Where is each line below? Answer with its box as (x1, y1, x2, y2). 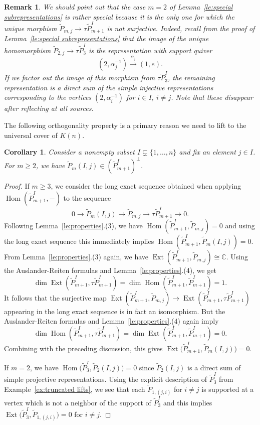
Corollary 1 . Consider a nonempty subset (4, 147, 135, 157)
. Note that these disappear (171, 92, 253, 102)
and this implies (163, 397, 212, 407)
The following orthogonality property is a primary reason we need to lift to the (4, 120, 246, 130)
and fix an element (179, 147, 236, 157)
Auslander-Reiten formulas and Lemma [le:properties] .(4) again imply (4, 316, 219, 326)
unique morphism (4, 23, 57, 33)
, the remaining (168, 72, 215, 83)
